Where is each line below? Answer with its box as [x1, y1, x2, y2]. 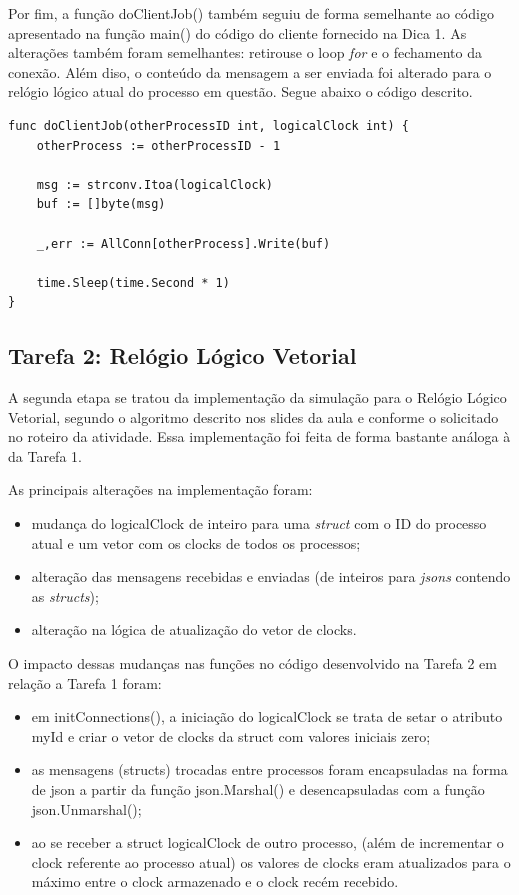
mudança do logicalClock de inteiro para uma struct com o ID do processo [31, 513, 487, 534]
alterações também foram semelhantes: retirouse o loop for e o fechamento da [8, 42, 482, 63]
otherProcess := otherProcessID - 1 [36, 138, 281, 153]
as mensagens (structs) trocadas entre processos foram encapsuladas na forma [31, 759, 508, 780]
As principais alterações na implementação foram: [8, 479, 313, 500]
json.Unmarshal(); [31, 798, 142, 819]
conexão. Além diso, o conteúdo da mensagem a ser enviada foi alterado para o [8, 61, 492, 82]
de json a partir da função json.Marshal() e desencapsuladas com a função [31, 779, 485, 800]
